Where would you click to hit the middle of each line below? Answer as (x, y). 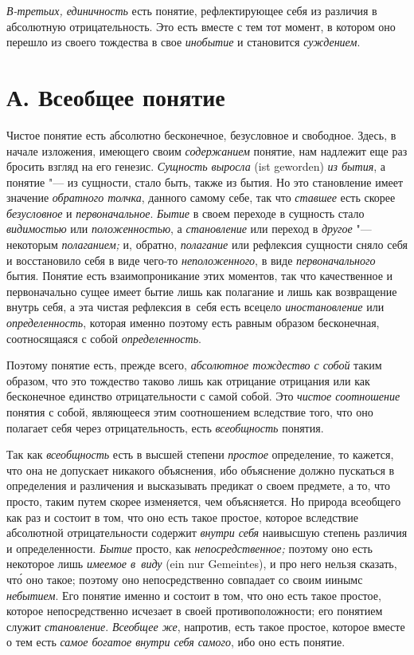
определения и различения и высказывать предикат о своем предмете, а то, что (199, 485)
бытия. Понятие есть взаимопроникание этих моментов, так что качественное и (200, 276)
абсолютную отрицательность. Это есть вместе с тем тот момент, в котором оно (201, 26)
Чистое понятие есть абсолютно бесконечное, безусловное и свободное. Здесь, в (201, 134)
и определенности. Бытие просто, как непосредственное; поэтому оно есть (189, 548)
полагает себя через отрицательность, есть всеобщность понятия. (165, 427)
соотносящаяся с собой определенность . (104, 338)
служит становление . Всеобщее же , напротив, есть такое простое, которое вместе (206, 626)
